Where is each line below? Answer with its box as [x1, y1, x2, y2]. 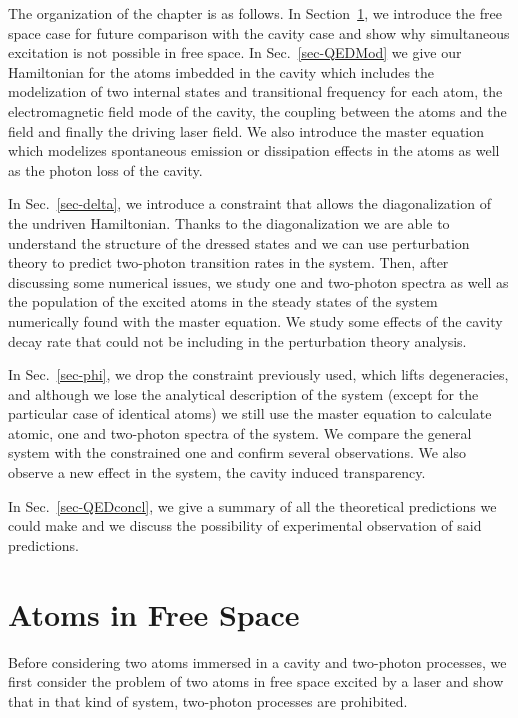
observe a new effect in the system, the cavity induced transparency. [8, 462, 426, 483]
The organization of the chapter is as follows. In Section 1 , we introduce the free [8, 3, 502, 23]
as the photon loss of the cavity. [8, 159, 203, 180]
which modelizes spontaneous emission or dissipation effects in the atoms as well [8, 140, 500, 161]
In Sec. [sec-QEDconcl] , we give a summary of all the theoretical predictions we [8, 495, 497, 516]
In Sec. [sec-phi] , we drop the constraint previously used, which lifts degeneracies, [8, 364, 509, 385]
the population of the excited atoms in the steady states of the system [8, 291, 438, 312]
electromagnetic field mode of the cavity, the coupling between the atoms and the [8, 100, 507, 121]
